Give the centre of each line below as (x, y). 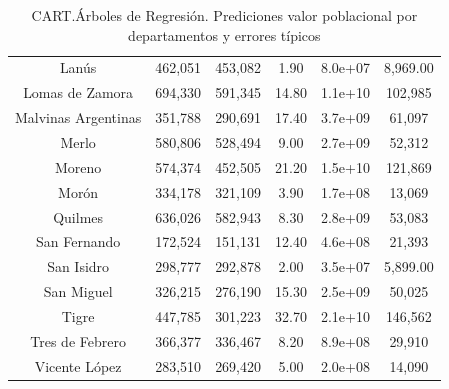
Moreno (78, 166)
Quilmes (78, 216)
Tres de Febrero (78, 340)
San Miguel (78, 291)
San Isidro (78, 266)
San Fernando (78, 241)
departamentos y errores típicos (224, 34)
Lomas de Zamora (78, 92)
